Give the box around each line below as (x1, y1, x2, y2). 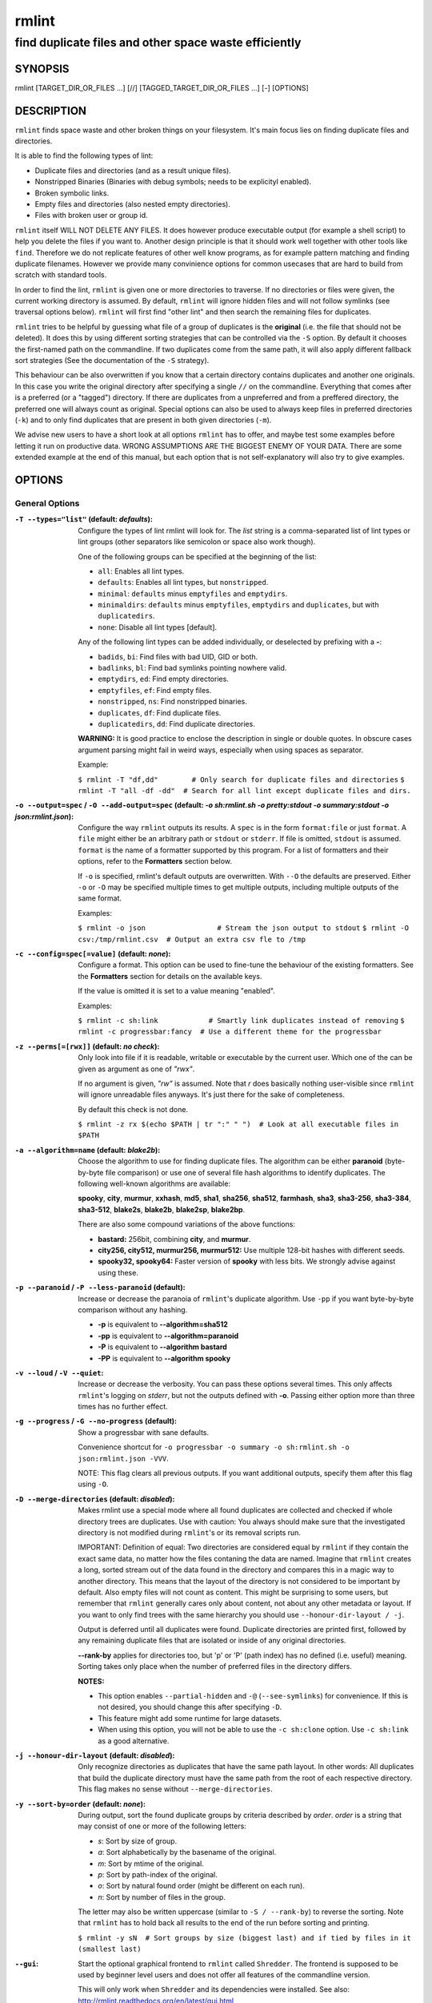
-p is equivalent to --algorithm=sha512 (98, 1320, 228, 1329)
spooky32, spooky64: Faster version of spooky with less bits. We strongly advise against (98, 1256, 396, 1266)
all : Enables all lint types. (98, 566, 185, 576)
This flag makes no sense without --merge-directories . (78, 1784, 273, 1794)
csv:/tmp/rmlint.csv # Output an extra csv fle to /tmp (78, 934, 306, 944)
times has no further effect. (78, 1402, 168, 1412)
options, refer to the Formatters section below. (78, 856, 232, 866)
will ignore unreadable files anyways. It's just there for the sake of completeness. (78, 1090, 346, 1099)
